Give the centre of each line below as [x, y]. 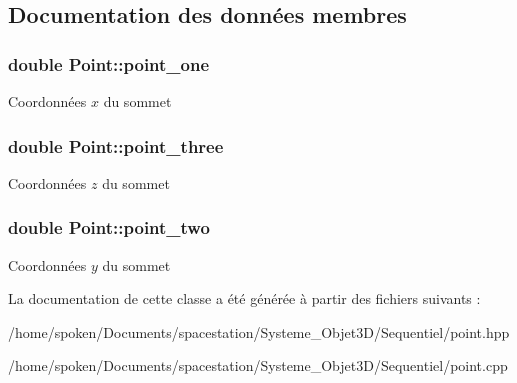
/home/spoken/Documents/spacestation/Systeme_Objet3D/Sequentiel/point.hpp [259, 331]
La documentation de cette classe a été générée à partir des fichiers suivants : [244, 298]
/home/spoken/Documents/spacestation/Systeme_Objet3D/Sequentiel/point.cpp [258, 365]
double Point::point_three [116, 145]
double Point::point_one [109, 63]
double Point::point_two [109, 227]
